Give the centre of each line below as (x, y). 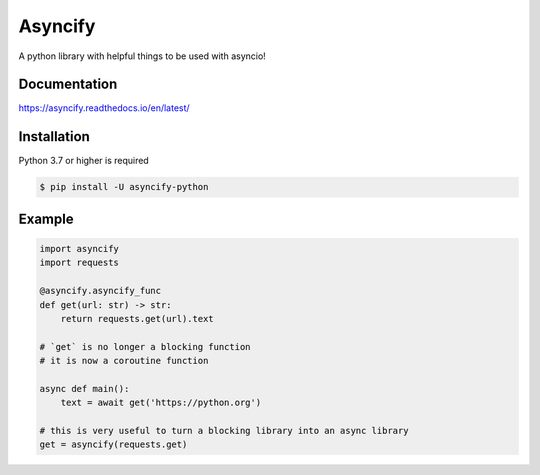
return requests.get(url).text (137, 318)
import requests (79, 263)
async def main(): (84, 388)
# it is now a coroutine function (124, 361)
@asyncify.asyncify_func (100, 291)
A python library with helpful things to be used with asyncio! (142, 56)
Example (46, 218)
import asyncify (79, 248)
